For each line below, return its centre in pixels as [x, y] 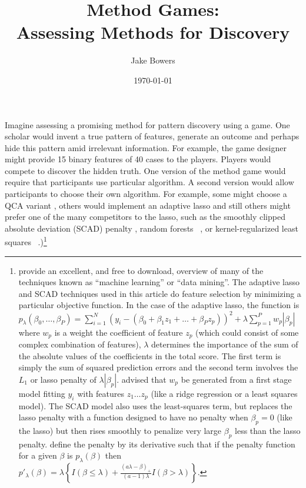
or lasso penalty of [63, 379]
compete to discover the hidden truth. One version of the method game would [145, 170]
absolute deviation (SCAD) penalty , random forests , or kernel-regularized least [152, 228]
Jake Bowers [153, 60]
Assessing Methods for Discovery [153, 32]
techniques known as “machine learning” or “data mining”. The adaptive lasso [159, 282]
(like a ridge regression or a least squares [224, 393]
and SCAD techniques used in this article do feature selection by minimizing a [160, 293]
